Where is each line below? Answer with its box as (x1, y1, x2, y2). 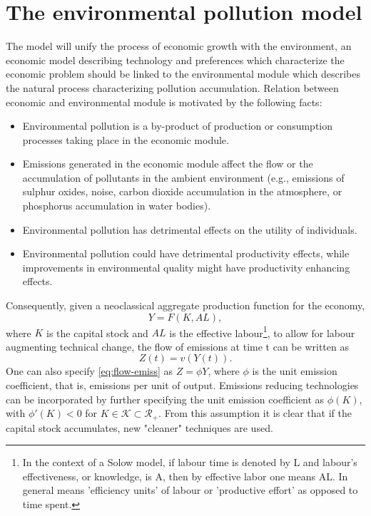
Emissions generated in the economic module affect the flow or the (22, 156, 313, 171)
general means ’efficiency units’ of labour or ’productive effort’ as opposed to (22, 483, 358, 497)
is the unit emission (252, 363, 337, 378)
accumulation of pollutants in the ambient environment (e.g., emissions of (22, 170, 345, 185)
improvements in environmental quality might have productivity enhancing (22, 259, 350, 274)
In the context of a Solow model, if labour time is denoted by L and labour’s (22, 455, 357, 470)
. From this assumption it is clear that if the (158, 406, 352, 420)
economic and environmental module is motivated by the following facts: (6, 94, 322, 109)
